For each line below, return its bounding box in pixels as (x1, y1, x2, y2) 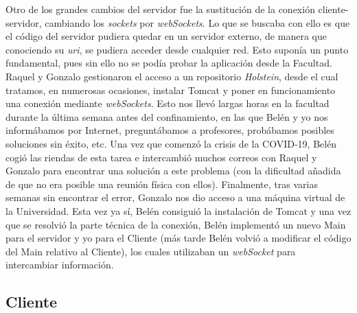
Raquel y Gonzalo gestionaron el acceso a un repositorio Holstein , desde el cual (5, 69, 338, 83)
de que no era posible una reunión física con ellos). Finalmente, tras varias (5, 176, 318, 191)
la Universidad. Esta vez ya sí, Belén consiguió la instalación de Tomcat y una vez (5, 203, 352, 218)
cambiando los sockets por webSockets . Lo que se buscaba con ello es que (45, 15, 350, 30)
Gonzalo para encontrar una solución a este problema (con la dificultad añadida (5, 163, 341, 178)
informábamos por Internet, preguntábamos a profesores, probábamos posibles (5, 123, 334, 137)
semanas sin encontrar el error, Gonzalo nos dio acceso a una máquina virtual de (5, 190, 345, 205)
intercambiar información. (5, 257, 114, 272)
